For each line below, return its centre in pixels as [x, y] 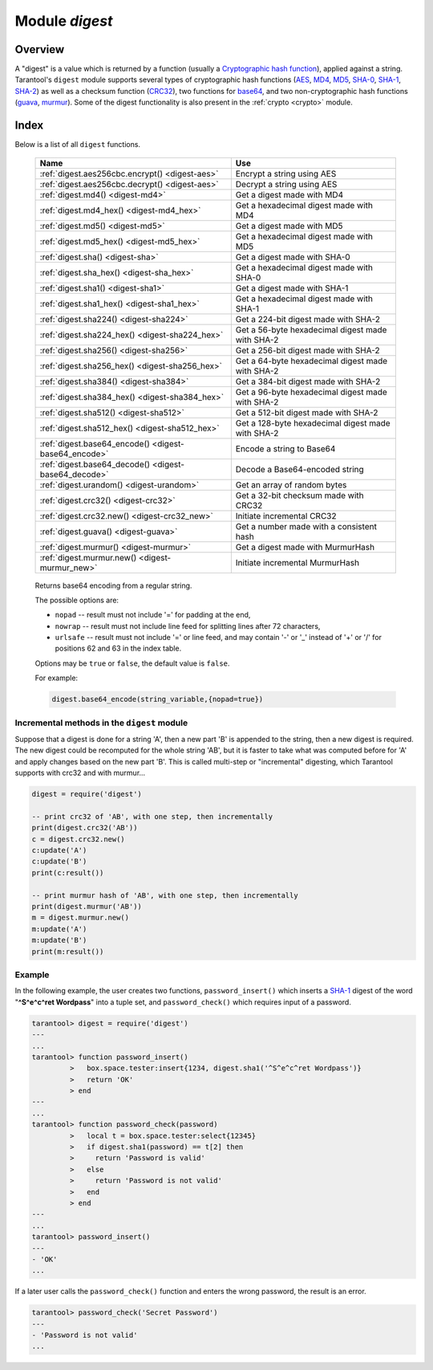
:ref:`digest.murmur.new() [88, 557]
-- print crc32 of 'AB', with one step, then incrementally [152, 816]
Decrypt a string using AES [286, 184]
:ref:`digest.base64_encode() [95, 443]
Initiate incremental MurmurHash [297, 562]
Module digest [64, 21]
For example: [57, 678]
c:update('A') [59, 850]
